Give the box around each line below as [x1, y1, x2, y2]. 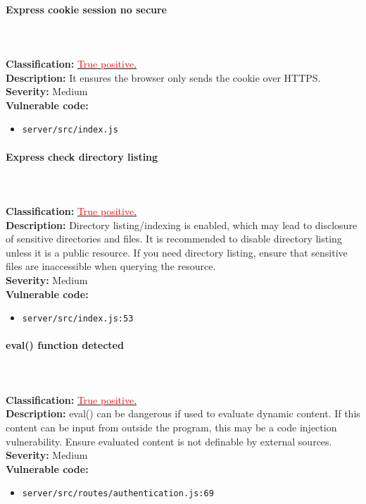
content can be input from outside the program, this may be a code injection [6, 419, 337, 434]
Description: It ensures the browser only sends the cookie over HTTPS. [6, 70, 321, 85]
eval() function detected [6, 338, 124, 352]
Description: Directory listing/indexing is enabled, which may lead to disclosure [6, 217, 358, 232]
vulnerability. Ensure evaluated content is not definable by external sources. [6, 434, 332, 448]
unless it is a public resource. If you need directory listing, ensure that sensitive [6, 245, 348, 259]
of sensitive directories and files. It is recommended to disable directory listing [6, 231, 342, 246]
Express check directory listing [6, 149, 158, 164]
